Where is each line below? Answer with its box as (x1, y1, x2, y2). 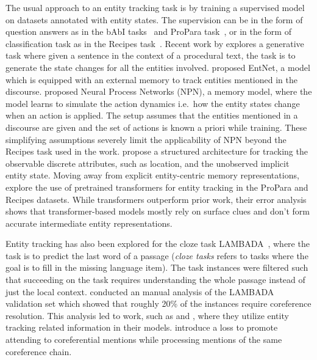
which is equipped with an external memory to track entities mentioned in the (5, 73, 297, 86)
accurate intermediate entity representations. (5, 216, 173, 229)
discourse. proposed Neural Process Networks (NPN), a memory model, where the (5, 85, 312, 98)
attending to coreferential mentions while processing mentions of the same (5, 333, 282, 346)
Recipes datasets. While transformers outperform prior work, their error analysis (5, 193, 307, 205)
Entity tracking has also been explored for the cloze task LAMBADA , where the (5, 237, 310, 250)
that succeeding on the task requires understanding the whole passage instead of (5, 273, 305, 286)
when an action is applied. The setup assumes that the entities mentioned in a (5, 109, 298, 122)
